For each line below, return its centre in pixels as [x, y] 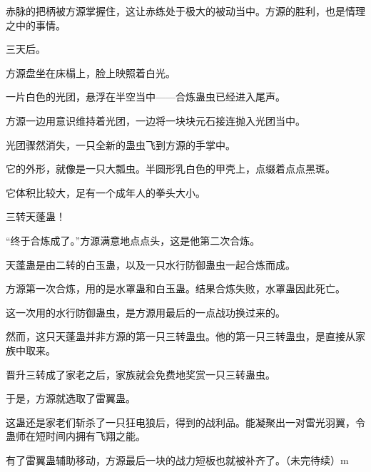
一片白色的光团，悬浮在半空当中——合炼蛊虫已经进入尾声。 [146, 97]
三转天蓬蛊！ [36, 216]
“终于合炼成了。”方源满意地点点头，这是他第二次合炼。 [133, 240]
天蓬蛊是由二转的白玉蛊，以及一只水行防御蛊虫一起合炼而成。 [151, 264]
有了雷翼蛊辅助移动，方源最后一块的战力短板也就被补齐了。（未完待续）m [177, 460]
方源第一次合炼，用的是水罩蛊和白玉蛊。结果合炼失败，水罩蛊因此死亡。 [176, 288]
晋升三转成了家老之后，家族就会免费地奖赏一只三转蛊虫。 [141, 374]
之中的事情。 [36, 25]
